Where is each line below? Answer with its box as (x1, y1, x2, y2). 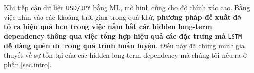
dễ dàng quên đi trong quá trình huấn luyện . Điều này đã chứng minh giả (4, 40, 245, 50)
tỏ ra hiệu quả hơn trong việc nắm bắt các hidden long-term (4, 21, 212, 31)
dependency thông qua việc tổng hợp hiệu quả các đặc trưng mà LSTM (4, 30, 242, 41)
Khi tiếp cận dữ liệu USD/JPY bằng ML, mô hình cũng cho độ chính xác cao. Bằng (4, 2, 250, 12)
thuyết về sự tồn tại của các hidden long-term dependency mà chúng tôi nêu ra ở (4, 50, 247, 60)
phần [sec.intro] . (4, 59, 52, 69)
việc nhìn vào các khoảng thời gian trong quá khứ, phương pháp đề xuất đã (4, 12, 242, 22)
